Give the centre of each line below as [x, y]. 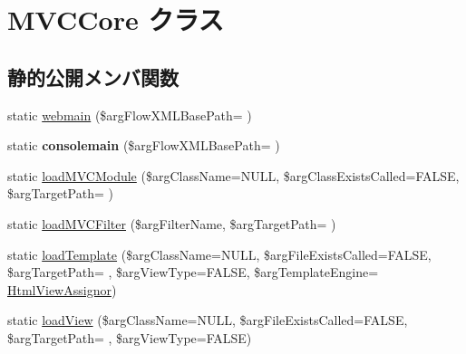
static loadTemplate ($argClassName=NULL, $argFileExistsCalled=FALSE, [219, 254]
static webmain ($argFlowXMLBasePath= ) [130, 115]
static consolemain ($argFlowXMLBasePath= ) [144, 145]
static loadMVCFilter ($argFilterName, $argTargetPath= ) [172, 223]
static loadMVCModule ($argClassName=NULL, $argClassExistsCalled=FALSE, [233, 175]
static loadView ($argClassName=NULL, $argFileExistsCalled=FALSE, [208, 320]
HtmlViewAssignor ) [62, 289]
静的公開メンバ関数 [93, 77]
